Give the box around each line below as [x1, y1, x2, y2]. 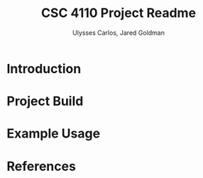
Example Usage [6, 126, 101, 142]
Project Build [6, 94, 84, 109]
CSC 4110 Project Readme [40, 5, 197, 21]
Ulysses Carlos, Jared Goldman [72, 28, 165, 37]
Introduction [6, 60, 82, 77]
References [6, 158, 76, 174]
